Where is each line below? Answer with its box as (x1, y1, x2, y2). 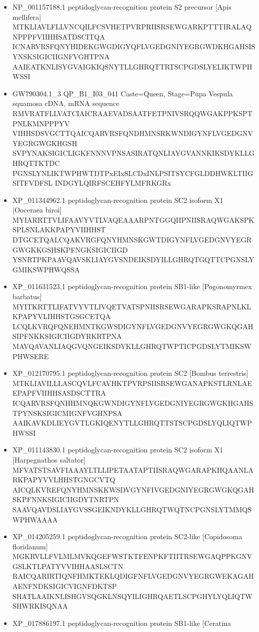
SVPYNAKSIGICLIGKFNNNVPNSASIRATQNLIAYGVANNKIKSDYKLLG (12, 148, 255, 158)
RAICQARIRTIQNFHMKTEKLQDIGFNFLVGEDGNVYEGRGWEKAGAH (12, 571, 254, 581)
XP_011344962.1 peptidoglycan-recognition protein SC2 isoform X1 (12, 194, 224, 205)
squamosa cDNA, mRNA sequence (12, 98, 119, 109)
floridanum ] (12, 541, 48, 551)
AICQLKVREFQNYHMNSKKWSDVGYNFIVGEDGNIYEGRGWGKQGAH (12, 484, 254, 495)
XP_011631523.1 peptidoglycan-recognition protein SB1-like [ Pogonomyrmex (12, 281, 252, 292)
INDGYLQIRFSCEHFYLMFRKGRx (55, 178, 171, 188)
